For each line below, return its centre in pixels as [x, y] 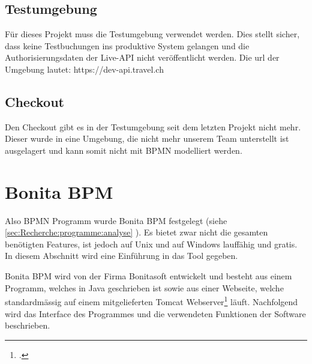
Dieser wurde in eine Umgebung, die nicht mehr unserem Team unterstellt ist [147, 138]
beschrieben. [28, 325]
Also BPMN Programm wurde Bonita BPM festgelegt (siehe [116, 220]
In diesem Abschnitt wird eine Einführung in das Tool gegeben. [121, 256]
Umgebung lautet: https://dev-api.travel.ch [84, 69]
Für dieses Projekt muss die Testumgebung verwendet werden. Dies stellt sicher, [152, 34]
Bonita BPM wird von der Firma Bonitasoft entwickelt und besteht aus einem [148, 276]
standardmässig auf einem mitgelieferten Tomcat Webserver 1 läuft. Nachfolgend [151, 301]
